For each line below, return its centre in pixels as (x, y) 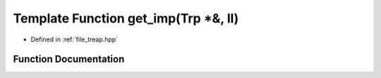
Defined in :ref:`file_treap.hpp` (74, 39)
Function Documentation (69, 59)
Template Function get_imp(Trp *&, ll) (126, 18)
